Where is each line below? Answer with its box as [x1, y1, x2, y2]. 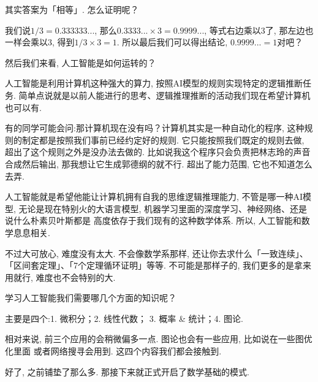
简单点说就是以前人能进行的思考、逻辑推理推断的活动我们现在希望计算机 [18, 88, 311, 101]
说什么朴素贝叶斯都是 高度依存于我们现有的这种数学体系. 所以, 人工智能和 [5, 214, 301, 227]
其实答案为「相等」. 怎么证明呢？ [5, 3, 139, 15]
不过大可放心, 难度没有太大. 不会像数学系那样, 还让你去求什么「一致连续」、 [5, 246, 308, 259]
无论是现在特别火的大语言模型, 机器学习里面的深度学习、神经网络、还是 [18, 202, 308, 215]
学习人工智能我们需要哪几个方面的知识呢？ [5, 291, 176, 304]
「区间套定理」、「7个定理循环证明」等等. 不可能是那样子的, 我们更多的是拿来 [5, 259, 312, 272]
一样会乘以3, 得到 [5, 36, 75, 48]
